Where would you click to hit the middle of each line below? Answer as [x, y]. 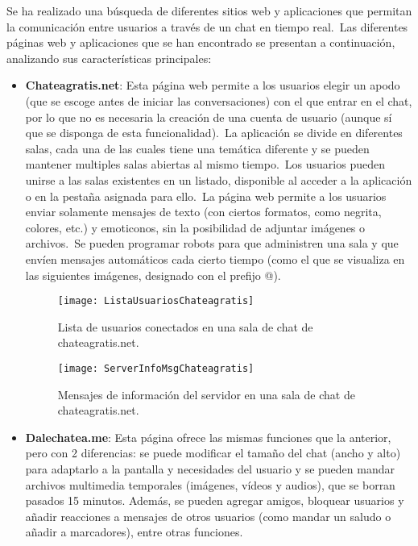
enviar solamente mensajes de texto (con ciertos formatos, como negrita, [203, 212]
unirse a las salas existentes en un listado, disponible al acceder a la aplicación [219, 179]
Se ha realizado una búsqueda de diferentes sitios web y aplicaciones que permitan [209, 10]
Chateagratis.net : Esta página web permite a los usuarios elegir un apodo [213, 85]
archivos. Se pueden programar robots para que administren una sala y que [212, 243]
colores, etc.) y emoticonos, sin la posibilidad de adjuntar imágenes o [195, 227]
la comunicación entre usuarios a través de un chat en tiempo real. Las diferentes [207, 26]
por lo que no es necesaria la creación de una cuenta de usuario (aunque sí [209, 117]
